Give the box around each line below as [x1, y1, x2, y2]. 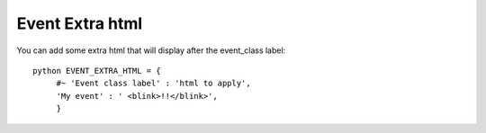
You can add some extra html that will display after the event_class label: [16, 45, 286, 56]
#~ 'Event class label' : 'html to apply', [56, 78, 251, 89]
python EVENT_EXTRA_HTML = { [32, 66, 161, 75]
